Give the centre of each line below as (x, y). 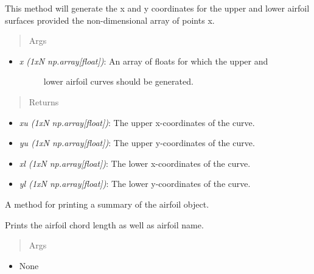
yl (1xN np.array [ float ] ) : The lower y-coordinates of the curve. (135, 184)
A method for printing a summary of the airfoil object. (107, 204)
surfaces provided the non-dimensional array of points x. (110, 20)
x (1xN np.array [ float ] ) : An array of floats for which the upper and (144, 61)
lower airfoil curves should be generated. (118, 81)
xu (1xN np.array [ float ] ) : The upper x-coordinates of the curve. (137, 122)
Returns (44, 101)
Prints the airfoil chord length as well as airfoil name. (104, 224)
